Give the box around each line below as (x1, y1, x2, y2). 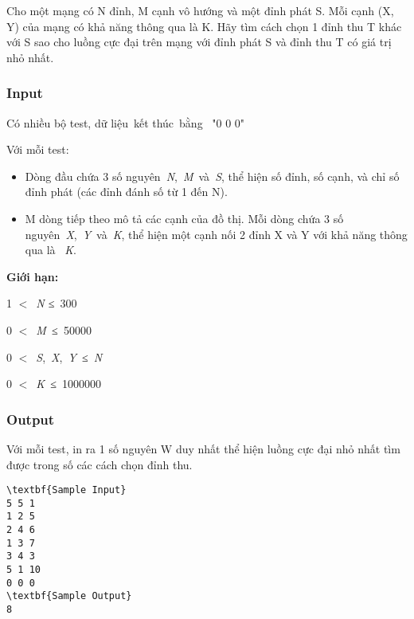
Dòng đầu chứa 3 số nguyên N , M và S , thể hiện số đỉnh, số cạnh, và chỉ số (25, 167, 400, 184)
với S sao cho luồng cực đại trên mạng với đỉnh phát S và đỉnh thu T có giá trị (6, 33, 392, 50)
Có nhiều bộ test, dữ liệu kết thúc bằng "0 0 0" (6, 114, 245, 131)
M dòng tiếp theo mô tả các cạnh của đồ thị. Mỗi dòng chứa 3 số (25, 210, 344, 226)
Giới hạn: (6, 268, 59, 284)
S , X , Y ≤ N (36, 348, 103, 365)
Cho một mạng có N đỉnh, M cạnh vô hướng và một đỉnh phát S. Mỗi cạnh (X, (6, 2, 394, 18)
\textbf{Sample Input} (6, 484, 127, 496)
